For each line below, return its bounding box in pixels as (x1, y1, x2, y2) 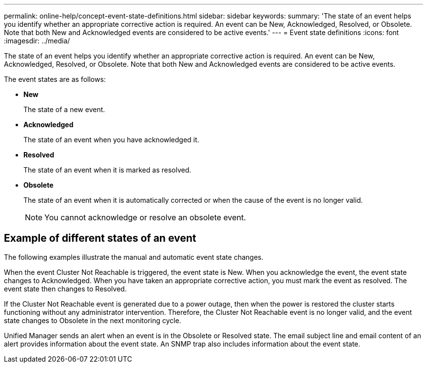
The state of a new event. (23, 105, 105, 114)
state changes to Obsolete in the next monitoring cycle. (4, 316, 181, 325)
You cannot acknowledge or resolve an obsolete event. (44, 212, 246, 222)
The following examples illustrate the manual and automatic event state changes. (4, 252, 264, 261)
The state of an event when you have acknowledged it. (23, 135, 199, 144)
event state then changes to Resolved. (4, 284, 127, 293)
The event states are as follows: (4, 75, 106, 83)
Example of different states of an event (4, 232, 196, 245)
